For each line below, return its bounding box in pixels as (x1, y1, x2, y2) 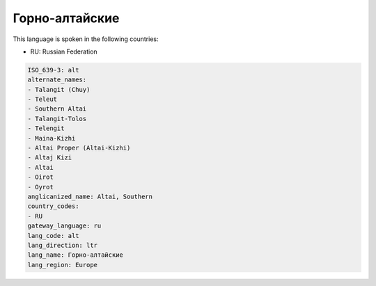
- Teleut (27, 95, 58, 104)
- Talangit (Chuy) (27, 86, 91, 93)
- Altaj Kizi (27, 154, 72, 161)
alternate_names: (27, 76, 87, 84)
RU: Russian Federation (30, 47, 97, 56)
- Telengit (27, 125, 65, 132)
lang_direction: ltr (27, 241, 97, 249)
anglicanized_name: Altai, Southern (27, 193, 153, 200)
